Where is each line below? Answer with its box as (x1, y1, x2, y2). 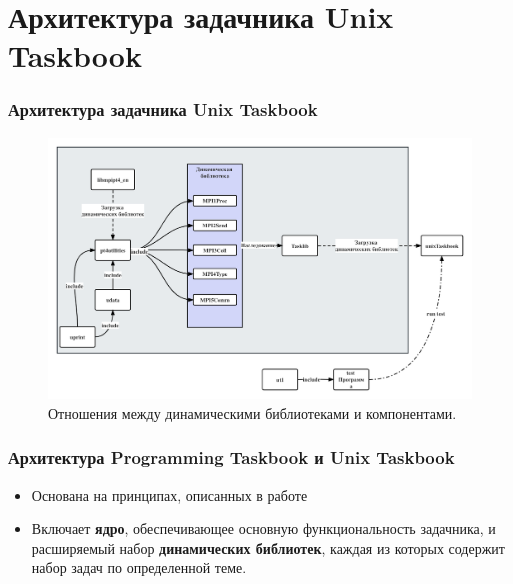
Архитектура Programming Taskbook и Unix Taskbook (8, 445, 455, 470)
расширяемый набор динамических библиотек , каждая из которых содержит (31, 537, 505, 558)
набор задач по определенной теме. (31, 557, 247, 578)
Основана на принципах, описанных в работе (31, 484, 308, 505)
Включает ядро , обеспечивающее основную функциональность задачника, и (31, 518, 496, 539)
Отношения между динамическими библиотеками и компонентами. (48, 402, 457, 423)
